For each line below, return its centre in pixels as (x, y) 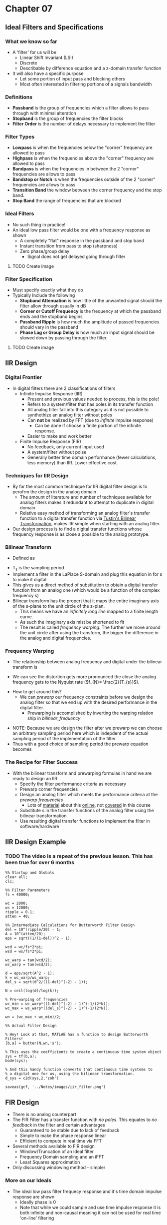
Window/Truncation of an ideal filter (57, 1152)
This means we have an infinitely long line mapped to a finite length (89, 612)
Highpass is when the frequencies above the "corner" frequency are (83, 158)
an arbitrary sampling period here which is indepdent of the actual (80, 733)
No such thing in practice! (39, 224)
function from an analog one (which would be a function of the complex (86, 590)
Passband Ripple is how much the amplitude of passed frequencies (89, 322)
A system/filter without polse (57, 452)
